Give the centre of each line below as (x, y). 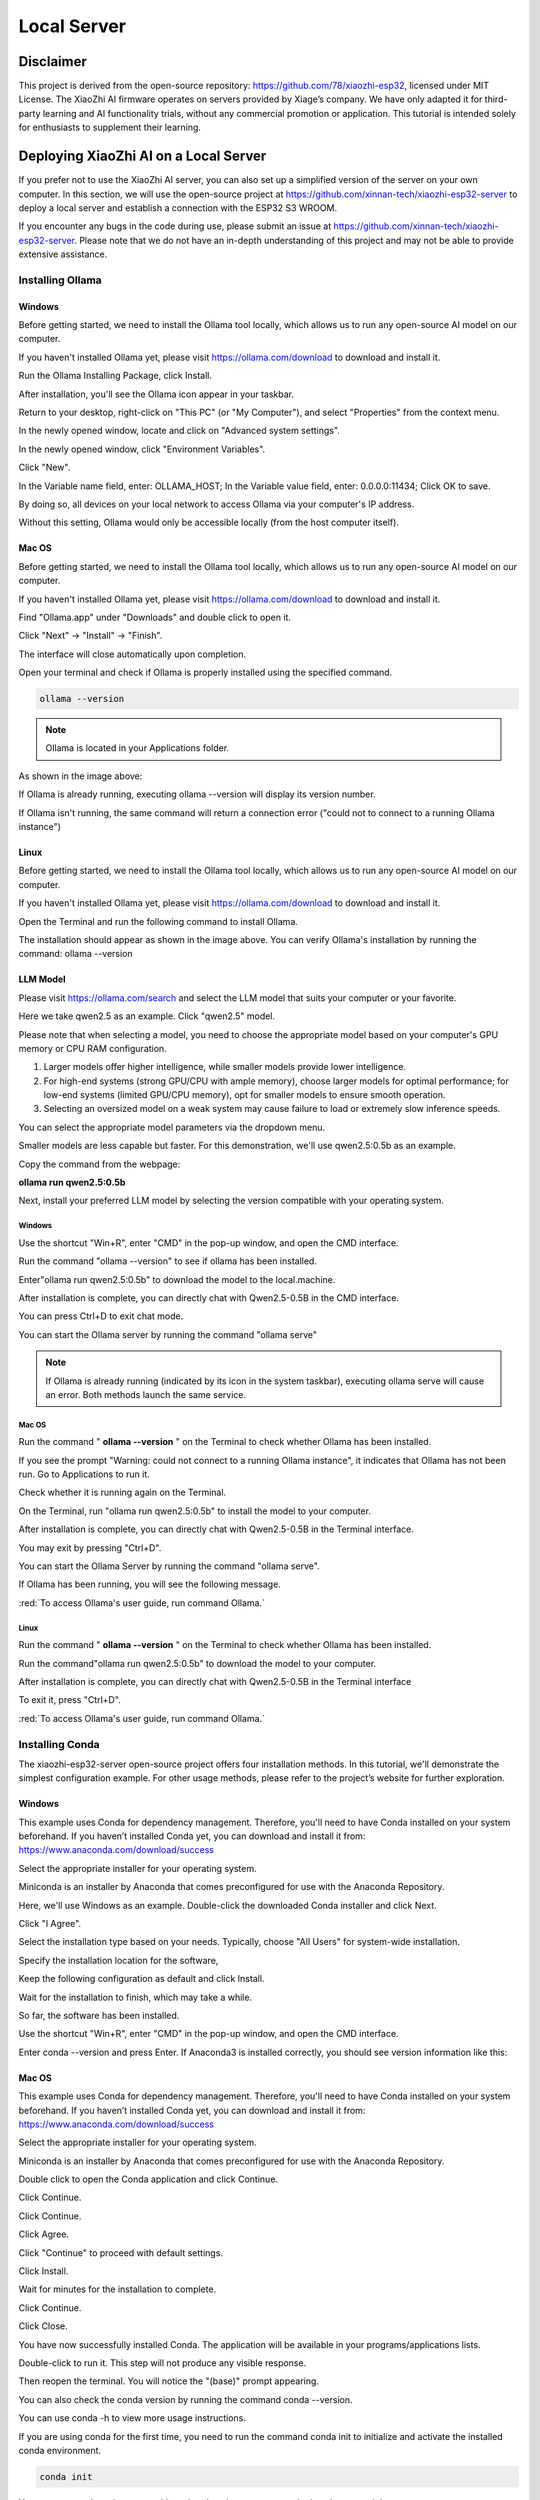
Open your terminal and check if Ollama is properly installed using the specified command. (205, 672)
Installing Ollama (60, 280)
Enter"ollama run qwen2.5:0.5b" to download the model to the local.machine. (177, 1279)
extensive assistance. (63, 254)
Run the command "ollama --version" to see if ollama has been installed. (167, 1261)
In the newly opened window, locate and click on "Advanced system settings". (179, 431)
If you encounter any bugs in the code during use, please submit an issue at (175, 226)
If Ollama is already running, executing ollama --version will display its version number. (197, 794)
